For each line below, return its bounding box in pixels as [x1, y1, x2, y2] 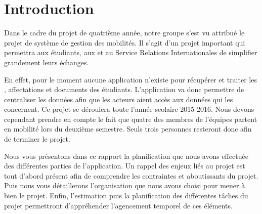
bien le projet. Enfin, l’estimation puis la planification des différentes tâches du [4, 190, 248, 201]
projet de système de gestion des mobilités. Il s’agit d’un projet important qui [4, 37, 245, 48]
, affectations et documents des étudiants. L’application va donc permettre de [4, 84, 244, 95]
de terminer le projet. [4, 134, 70, 144]
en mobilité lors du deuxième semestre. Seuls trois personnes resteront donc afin [4, 123, 252, 134]
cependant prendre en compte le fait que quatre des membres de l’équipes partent [4, 113, 257, 124]
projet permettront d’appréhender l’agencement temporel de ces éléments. [4, 200, 233, 210]
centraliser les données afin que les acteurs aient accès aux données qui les [4, 94, 233, 104]
